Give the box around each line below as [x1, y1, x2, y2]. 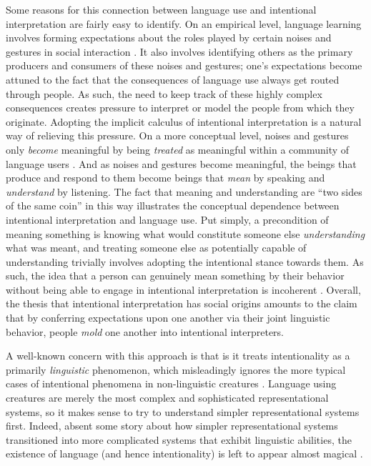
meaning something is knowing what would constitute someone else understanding [6, 226, 365, 241]
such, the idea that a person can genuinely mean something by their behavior [6, 268, 345, 283]
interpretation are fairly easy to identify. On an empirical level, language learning [6, 16, 362, 31]
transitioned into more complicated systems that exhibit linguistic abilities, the [6, 432, 352, 447]
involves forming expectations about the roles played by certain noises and [6, 30, 332, 45]
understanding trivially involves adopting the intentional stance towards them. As [6, 254, 364, 269]
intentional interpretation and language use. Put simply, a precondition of [6, 212, 329, 227]
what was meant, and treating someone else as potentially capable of [6, 240, 307, 255]
